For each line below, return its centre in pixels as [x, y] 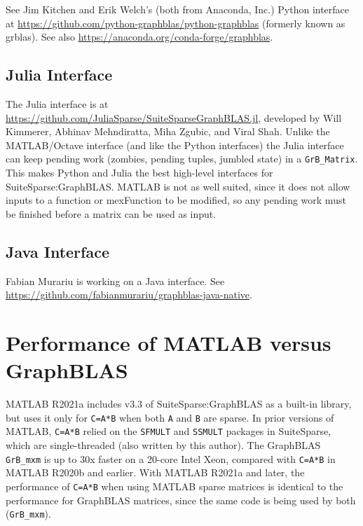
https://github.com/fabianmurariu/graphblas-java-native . [129, 295]
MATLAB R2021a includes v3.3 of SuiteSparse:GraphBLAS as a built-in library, [179, 404]
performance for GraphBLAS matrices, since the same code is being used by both [181, 500]
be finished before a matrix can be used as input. [111, 213]
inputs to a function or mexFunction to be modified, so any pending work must [176, 200]
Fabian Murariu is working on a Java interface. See [115, 281]
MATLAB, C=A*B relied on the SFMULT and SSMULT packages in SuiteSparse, [169, 431]
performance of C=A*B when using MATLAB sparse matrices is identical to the [174, 486]
